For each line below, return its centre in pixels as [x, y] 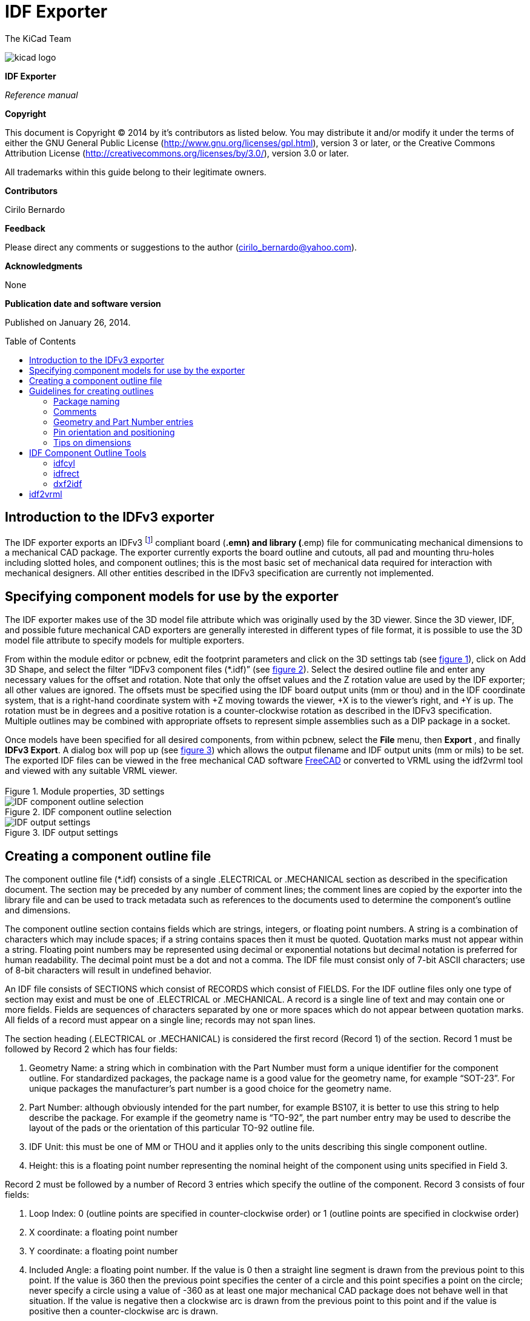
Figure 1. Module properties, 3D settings [85, 792]
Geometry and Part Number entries [124, 422]
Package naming [87, 401]
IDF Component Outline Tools [88, 452]
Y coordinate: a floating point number [104, 1251]
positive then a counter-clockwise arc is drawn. [124, 1311]
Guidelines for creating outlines [91, 391]
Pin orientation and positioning [114, 432]
